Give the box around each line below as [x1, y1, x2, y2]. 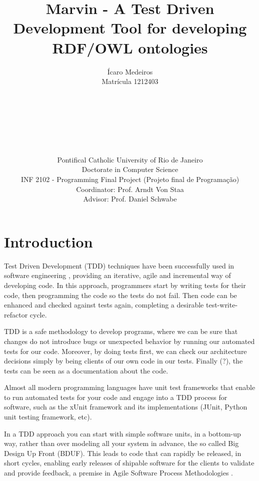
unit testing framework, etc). [4, 411, 92, 422]
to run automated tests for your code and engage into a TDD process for [4, 391, 227, 402]
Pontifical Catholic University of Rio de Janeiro [57, 154, 203, 164]
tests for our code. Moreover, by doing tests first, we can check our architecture [4, 345, 247, 356]
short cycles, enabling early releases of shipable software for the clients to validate [4, 457, 254, 468]
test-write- [205, 299, 238, 310]
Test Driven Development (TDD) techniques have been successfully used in [4, 260, 234, 270]
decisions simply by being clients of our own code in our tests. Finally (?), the [4, 355, 243, 366]
